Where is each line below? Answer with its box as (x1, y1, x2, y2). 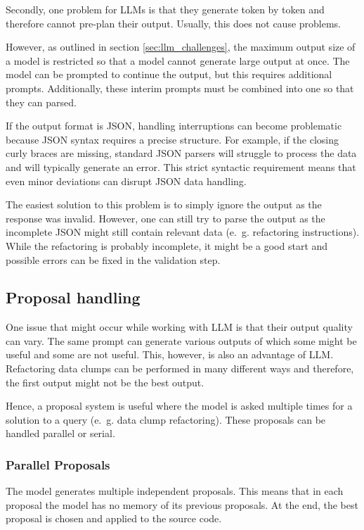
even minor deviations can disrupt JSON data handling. (6, 173, 247, 188)
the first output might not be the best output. (6, 374, 204, 389)
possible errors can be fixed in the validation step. (6, 252, 221, 267)
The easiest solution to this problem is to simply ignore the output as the (6, 197, 322, 212)
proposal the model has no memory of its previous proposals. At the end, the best (6, 497, 358, 512)
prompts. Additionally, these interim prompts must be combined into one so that (6, 80, 354, 95)
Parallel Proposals (6, 455, 110, 473)
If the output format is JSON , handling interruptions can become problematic (6, 118, 342, 133)
